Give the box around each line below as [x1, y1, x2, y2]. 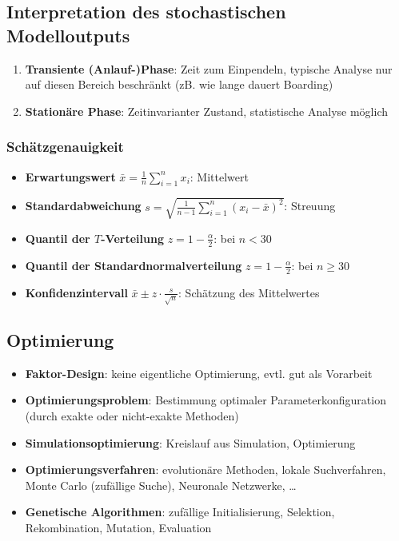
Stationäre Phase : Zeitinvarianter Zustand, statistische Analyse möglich [25, 102, 388, 119]
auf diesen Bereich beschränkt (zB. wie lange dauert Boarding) [25, 76, 333, 93]
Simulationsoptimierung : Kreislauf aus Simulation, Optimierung [25, 434, 356, 451]
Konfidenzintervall [25, 284, 128, 300]
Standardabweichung [25, 197, 142, 214]
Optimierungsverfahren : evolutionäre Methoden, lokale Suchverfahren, [25, 461, 386, 478]
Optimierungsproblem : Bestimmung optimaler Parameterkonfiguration [25, 392, 386, 408]
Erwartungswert [25, 168, 116, 185]
